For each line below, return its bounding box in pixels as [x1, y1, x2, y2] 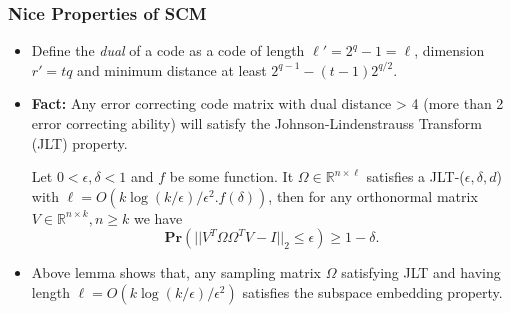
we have [133, 207, 183, 228]
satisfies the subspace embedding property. [242, 281, 503, 302]
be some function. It [169, 166, 294, 187]
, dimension [414, 40, 485, 61]
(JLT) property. [31, 132, 128, 153]
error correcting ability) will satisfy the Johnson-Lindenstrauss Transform [31, 113, 482, 133]
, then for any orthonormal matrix [268, 185, 478, 206]
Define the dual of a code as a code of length [31, 40, 305, 61]
